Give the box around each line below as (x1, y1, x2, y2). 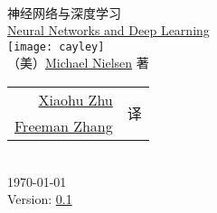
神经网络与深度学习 (7, 3, 121, 22)
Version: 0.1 (7, 190, 72, 208)
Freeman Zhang (14, 116, 113, 137)
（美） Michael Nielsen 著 (7, 53, 149, 72)
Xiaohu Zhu (38, 89, 113, 111)
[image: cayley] (7, 40, 105, 53)
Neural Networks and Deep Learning (7, 21, 210, 40)
